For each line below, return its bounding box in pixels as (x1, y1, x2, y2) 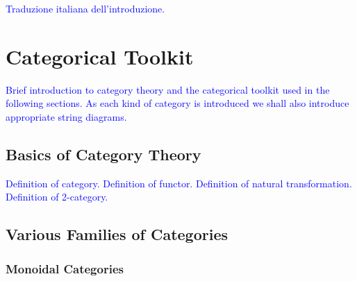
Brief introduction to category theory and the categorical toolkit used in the (6, 82, 330, 96)
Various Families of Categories (6, 223, 229, 245)
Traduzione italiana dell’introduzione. (6, 1, 165, 15)
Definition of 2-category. (6, 189, 108, 204)
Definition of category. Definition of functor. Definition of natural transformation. (6, 176, 352, 190)
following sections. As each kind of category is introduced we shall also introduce (6, 96, 349, 110)
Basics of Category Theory (6, 143, 201, 164)
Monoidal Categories (6, 259, 124, 277)
